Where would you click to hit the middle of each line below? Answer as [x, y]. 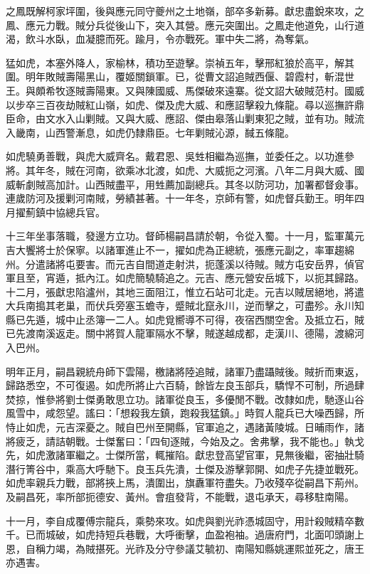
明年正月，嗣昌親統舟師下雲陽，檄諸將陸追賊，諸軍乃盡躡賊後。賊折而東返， [185, 371]
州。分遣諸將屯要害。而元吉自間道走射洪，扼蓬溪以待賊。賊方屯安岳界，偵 [180, 264]
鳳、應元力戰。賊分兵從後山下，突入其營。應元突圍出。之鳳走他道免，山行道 [185, 25]
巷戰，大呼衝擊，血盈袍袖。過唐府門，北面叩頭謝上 [244, 535]
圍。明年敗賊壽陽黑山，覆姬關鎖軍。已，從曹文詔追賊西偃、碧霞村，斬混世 [180, 76]
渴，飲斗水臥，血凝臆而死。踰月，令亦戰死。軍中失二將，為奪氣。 [160, 39]
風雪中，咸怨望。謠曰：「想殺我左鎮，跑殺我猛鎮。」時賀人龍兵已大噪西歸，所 [185, 413]
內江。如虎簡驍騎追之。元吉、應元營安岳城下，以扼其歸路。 [224, 278]
